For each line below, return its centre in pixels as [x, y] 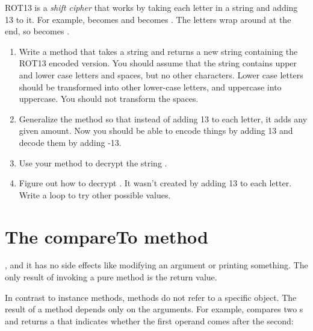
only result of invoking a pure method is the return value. [111, 277]
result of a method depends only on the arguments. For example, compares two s [154, 309]
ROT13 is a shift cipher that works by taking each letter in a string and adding [151, 7]
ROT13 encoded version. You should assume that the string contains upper [158, 63]
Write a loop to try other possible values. [95, 194]
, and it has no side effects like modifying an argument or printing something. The [156, 265]
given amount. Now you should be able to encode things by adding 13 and [156, 131]
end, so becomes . [37, 31]
